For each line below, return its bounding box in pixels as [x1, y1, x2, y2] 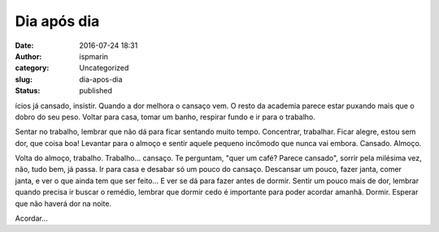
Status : [15, 86, 41, 96]
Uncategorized [79, 63, 129, 73]
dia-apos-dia [79, 74, 123, 84]
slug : [15, 74, 33, 84]
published [79, 86, 113, 96]
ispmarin [79, 51, 109, 61]
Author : [15, 51, 42, 61]
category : [15, 63, 50, 73]
